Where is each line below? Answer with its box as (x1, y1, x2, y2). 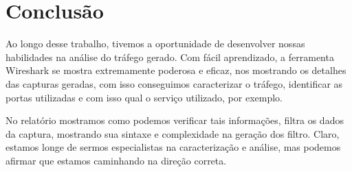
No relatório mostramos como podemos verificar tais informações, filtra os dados (5, 113, 344, 127)
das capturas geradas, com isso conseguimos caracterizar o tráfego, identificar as (5, 76, 343, 90)
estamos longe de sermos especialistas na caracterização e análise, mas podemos (5, 140, 341, 154)
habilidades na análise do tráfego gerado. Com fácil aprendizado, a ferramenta (5, 49, 334, 64)
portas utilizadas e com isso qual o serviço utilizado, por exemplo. (5, 90, 283, 104)
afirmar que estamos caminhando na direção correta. (5, 153, 227, 167)
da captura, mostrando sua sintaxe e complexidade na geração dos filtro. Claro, (5, 126, 340, 140)
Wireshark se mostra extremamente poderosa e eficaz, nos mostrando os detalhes (5, 63, 346, 77)
